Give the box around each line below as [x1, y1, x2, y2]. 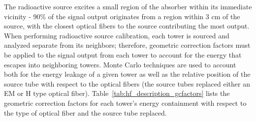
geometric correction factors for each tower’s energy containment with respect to [4, 97, 247, 108]
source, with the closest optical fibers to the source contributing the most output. [4, 21, 250, 31]
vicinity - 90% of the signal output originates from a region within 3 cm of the [4, 11, 240, 21]
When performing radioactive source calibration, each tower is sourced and [4, 30, 229, 40]
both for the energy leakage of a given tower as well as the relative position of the [4, 69, 251, 79]
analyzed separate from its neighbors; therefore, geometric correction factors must [4, 40, 251, 50]
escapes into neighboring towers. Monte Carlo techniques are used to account [4, 59, 236, 69]
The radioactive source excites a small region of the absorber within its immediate [4, 1, 252, 11]
